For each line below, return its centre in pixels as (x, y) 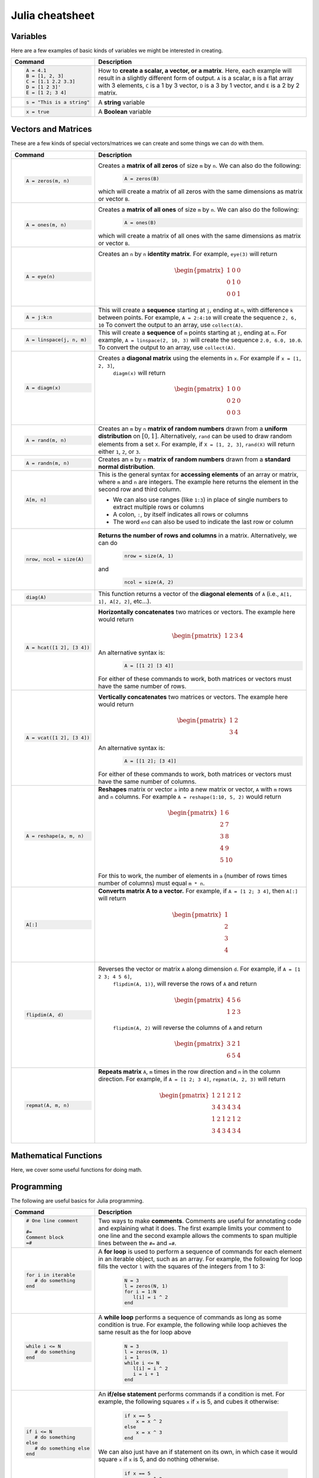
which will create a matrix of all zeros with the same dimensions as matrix (201, 192)
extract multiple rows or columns (159, 507)
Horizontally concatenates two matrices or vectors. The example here (197, 612)
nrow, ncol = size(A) (55, 560)
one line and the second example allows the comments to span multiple (198, 1236)
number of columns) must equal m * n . (152, 883)
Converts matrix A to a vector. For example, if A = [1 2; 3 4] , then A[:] (198, 891)
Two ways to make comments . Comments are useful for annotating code (200, 1221)
